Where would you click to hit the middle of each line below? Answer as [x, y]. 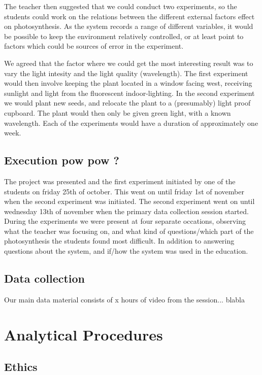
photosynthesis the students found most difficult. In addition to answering [119, 241]
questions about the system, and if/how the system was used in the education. [126, 251]
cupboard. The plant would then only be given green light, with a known [118, 112]
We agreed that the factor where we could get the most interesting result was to [129, 63]
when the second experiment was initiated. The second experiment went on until [129, 201]
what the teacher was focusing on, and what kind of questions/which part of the [129, 231]
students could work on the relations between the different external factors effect [129, 16]
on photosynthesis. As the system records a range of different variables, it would [129, 26]
